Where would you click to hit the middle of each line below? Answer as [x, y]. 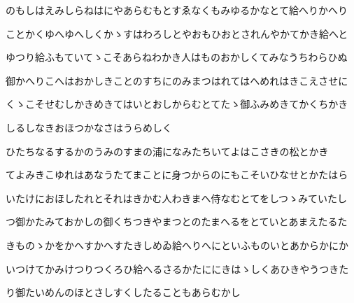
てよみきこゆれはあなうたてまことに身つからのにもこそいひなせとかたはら [177, 175]
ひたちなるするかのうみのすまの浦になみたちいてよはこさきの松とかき [167, 151]
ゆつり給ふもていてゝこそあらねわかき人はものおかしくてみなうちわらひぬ [177, 57]
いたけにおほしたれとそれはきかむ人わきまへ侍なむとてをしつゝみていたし [177, 198]
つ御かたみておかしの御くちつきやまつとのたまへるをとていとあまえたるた [177, 221]
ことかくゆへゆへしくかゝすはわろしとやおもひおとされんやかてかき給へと [177, 33]
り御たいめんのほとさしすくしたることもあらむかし [123, 292]
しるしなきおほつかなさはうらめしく [89, 127]
